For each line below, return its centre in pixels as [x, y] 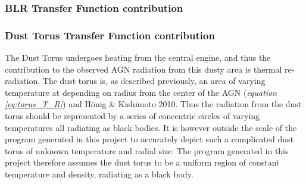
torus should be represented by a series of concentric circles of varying [132, 116]
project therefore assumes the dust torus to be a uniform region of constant [142, 162]
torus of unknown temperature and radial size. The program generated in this [147, 150]
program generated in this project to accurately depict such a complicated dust [149, 139]
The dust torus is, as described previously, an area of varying [154, 81]
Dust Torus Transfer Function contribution [110, 35]
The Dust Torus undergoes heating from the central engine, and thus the [138, 57]
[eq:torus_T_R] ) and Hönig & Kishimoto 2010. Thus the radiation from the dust [153, 104]
